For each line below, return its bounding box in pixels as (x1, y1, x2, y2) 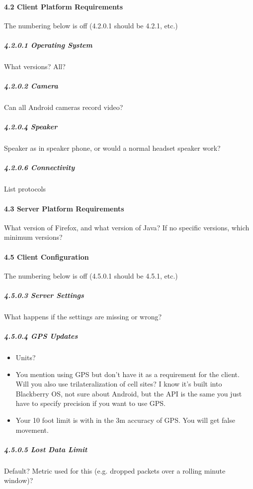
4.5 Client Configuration (4, 251, 89, 262)
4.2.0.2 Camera (4, 81, 58, 91)
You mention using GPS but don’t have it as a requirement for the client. (15, 369, 240, 379)
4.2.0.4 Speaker (4, 121, 58, 132)
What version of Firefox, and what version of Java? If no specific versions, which (4, 222, 250, 232)
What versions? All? (4, 61, 66, 71)
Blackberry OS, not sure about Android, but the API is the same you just (15, 388, 242, 398)
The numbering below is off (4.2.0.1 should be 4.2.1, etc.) (4, 20, 178, 30)
